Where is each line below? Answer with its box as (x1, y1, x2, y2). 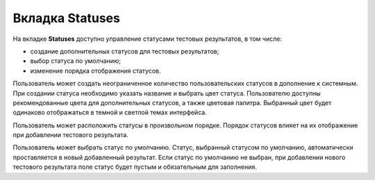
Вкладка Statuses (12, 10, 121, 26)
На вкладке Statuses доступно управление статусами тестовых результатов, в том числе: (12, 35, 283, 43)
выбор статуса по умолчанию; (30, 57, 122, 65)
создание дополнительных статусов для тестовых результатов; (30, 47, 219, 55)
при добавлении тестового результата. (12, 131, 128, 139)
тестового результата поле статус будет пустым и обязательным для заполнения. (12, 163, 257, 171)
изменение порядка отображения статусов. (30, 66, 161, 75)
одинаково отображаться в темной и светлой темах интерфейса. (12, 108, 208, 117)
